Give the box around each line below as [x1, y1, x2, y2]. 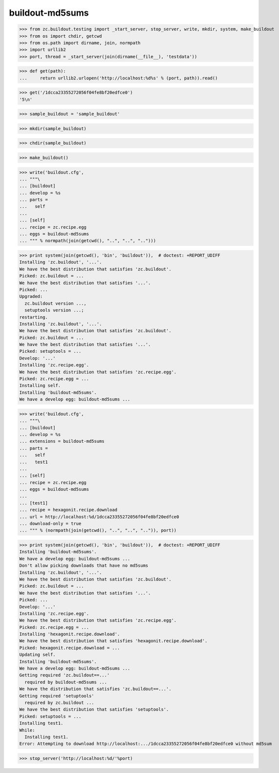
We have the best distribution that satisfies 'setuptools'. [19, 707, 169, 712]
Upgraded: [19, 294, 43, 299]
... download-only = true [19, 521, 82, 527]
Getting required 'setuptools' [19, 693, 95, 699]
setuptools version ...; [24, 308, 84, 313]
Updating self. [19, 652, 56, 657]
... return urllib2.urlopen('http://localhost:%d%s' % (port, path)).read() [19, 75, 218, 81]
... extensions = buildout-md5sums [19, 438, 105, 444]
